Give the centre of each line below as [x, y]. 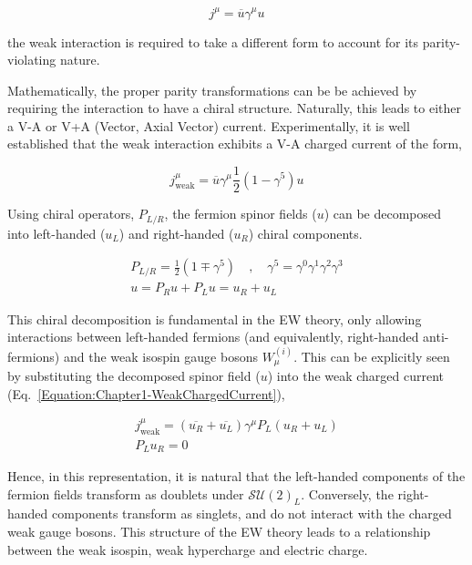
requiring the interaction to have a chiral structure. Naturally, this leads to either [234, 108]
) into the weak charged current [356, 376]
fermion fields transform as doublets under [126, 493]
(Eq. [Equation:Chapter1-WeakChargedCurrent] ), [146, 393]
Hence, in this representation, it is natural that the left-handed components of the [236, 476]
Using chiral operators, [71, 214]
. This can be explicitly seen [372, 356]
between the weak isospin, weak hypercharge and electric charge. [188, 549]
